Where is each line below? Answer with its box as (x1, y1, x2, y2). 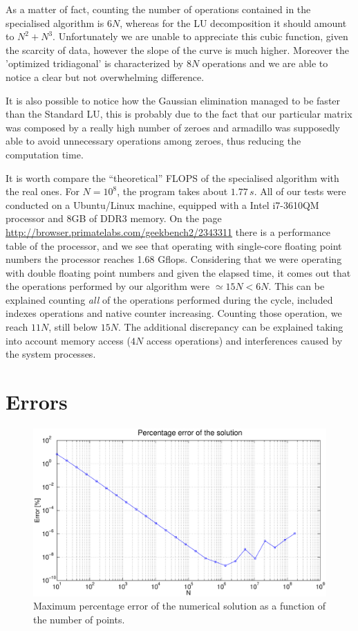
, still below (48, 320, 98, 334)
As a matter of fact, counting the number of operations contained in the (6, 2, 311, 16)
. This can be (268, 279, 325, 293)
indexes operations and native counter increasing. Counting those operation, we (6, 306, 342, 320)
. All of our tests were (254, 184, 346, 199)
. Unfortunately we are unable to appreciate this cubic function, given (53, 29, 348, 44)
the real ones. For (6, 184, 79, 199)
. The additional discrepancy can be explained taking (118, 320, 343, 334)
